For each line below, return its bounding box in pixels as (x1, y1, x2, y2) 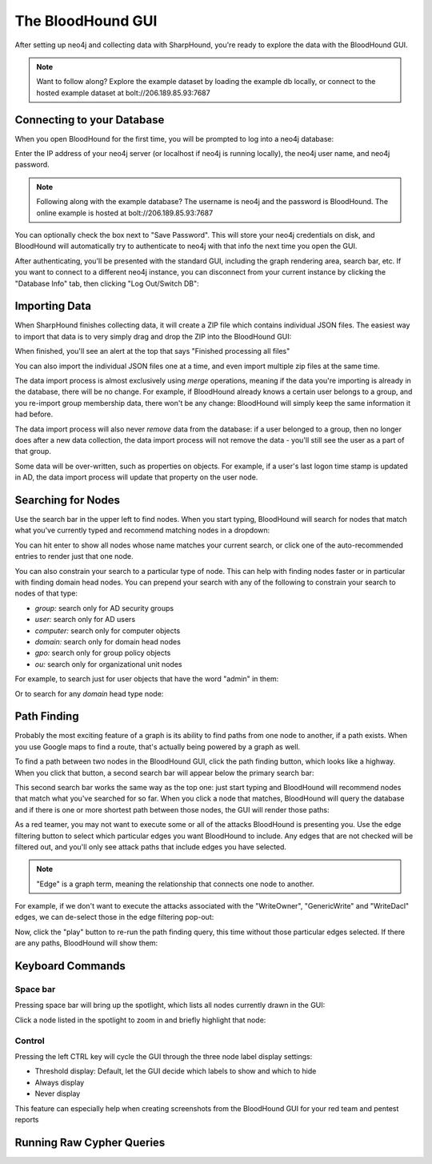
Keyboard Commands (14, 959, 126, 973)
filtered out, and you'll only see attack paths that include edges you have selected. (14, 841, 287, 852)
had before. (14, 409, 54, 419)
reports (14, 1114, 39, 1124)
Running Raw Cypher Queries (14, 1135, 166, 1149)
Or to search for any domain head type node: (14, 688, 164, 698)
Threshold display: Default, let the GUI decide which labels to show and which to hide (34, 1066, 317, 1076)
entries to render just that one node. (14, 552, 134, 561)
